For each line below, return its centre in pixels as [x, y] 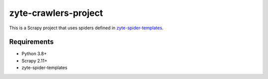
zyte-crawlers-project [56, 13]
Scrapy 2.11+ [34, 61]
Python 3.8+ [34, 54]
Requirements [32, 42]
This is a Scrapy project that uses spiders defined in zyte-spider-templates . [86, 28]
